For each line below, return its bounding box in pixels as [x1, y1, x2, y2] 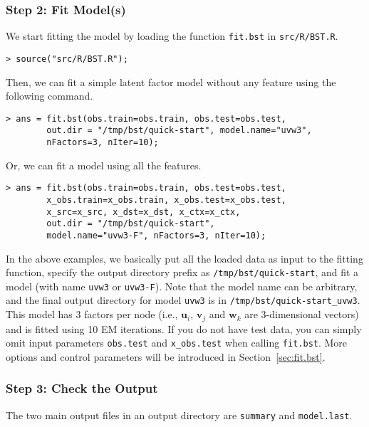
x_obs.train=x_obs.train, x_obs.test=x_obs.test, [46, 194, 286, 205]
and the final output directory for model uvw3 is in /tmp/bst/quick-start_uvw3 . [6, 292, 360, 307]
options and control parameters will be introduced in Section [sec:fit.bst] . [6, 349, 326, 364]
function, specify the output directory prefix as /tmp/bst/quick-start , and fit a [6, 265, 359, 280]
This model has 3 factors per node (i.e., [6, 307, 178, 322]
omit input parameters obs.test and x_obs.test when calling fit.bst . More [6, 335, 348, 350]
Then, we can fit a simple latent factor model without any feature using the [6, 74, 336, 89]
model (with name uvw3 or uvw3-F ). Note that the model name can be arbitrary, [6, 278, 358, 293]
